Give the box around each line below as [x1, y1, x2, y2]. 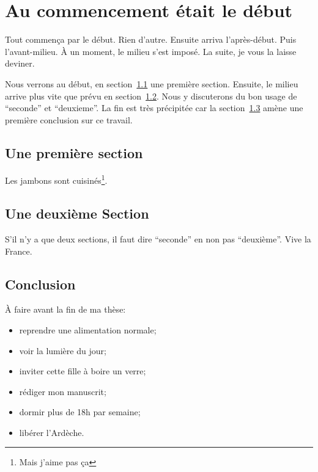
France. [5, 244, 32, 257]
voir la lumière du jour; [19, 344, 106, 357]
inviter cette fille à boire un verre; [19, 365, 146, 377]
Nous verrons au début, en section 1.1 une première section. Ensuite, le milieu [5, 77, 298, 90]
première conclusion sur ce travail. [5, 113, 133, 126]
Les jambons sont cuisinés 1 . [5, 172, 108, 187]
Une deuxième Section [5, 204, 149, 223]
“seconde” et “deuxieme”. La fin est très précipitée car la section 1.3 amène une [5, 101, 303, 114]
